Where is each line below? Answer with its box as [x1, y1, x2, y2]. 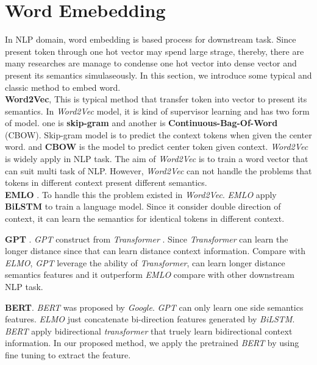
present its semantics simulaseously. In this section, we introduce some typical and [5, 68, 312, 81]
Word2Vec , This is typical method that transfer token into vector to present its [5, 93, 307, 105]
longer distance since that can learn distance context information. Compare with [5, 244, 306, 257]
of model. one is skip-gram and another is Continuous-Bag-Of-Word [5, 116, 278, 129]
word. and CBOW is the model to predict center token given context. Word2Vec [5, 140, 308, 153]
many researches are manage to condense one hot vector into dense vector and [5, 57, 297, 69]
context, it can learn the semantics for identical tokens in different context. [5, 212, 285, 225]
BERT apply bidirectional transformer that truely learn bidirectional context [5, 324, 293, 337]
